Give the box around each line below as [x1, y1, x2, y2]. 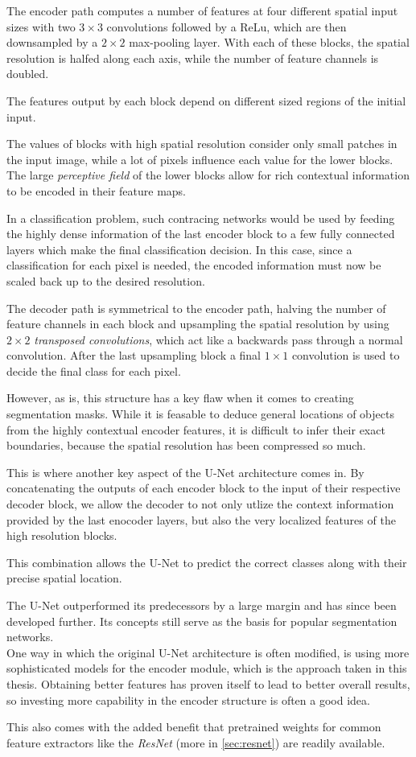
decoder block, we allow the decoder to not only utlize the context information [6, 496, 394, 512]
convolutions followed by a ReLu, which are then [106, 18, 347, 35]
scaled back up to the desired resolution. [6, 272, 205, 289]
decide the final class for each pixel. [6, 362, 181, 379]
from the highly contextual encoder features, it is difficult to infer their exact [6, 421, 385, 438]
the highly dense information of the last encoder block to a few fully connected [6, 225, 395, 242]
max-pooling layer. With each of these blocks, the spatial [129, 34, 410, 51]
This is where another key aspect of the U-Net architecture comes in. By [6, 463, 365, 480]
